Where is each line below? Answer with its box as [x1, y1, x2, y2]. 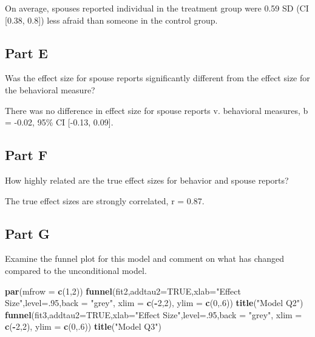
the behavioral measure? [5, 83, 95, 96]
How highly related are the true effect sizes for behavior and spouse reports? [5, 173, 289, 186]
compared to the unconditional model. [5, 264, 147, 276]
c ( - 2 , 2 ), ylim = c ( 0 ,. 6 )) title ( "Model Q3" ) [5, 320, 161, 333]
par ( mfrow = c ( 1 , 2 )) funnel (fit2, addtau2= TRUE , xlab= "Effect [5, 284, 241, 297]
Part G [5, 224, 50, 242]
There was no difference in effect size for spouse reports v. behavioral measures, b [5, 104, 308, 116]
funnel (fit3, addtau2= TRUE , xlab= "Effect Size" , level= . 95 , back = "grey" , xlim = [5, 308, 302, 321]
